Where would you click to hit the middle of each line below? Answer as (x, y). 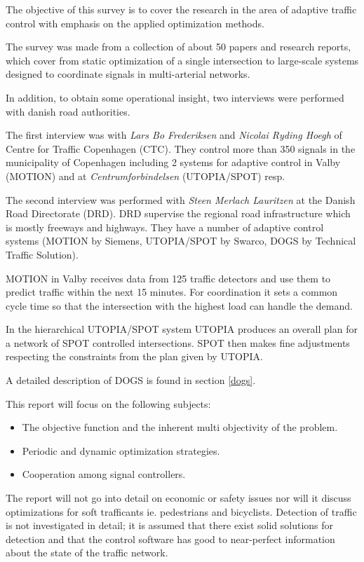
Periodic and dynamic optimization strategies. (121, 450)
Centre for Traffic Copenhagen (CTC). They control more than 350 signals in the (181, 148)
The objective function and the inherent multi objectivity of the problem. (180, 427)
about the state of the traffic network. (87, 553)
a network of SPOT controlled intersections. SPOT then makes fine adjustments (178, 342)
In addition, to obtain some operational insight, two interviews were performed (175, 97)
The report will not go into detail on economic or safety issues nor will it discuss (178, 498)
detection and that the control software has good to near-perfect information (170, 539)
